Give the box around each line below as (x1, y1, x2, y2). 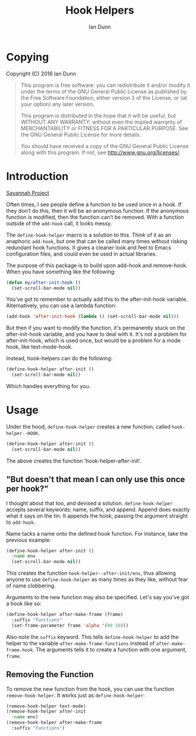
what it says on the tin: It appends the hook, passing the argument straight (6, 512, 188, 519)
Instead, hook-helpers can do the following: (6, 355, 113, 362)
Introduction (6, 169, 69, 183)
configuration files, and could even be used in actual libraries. (6, 250, 157, 257)
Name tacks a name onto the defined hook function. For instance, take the (6, 530, 188, 537)
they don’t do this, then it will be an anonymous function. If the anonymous (6, 207, 189, 214)
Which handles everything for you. (6, 383, 91, 389)
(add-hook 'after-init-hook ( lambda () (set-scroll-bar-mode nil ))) (6, 313, 179, 320)
